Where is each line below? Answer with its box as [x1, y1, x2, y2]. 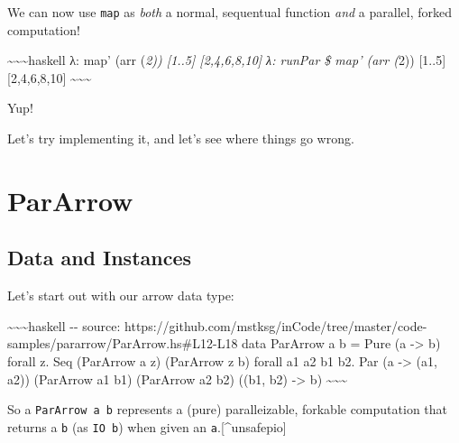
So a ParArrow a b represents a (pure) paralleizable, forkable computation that [7, 400, 448, 419]
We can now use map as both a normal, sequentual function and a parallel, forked [7, 3, 453, 21]
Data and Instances [7, 244, 192, 272]
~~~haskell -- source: [7, 316, 121, 335]
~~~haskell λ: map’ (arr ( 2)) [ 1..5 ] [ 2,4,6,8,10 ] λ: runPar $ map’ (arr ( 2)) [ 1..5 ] [7, 51, 446, 69]
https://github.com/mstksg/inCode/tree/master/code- [124, 316, 427, 335]
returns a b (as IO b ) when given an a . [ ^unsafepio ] [7, 417, 287, 436]
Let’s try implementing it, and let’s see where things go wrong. [7, 129, 354, 148]
